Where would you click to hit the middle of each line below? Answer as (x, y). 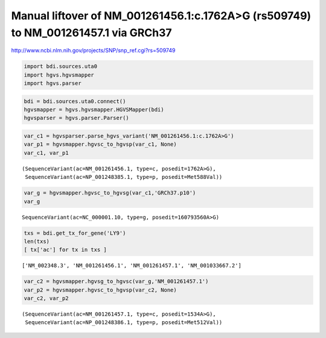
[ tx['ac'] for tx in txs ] (65, 250)
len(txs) (37, 241)
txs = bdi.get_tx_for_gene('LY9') (75, 233)
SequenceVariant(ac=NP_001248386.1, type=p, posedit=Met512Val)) (124, 323)
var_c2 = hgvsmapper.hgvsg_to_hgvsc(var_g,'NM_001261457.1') (116, 281)
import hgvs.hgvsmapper (59, 75)
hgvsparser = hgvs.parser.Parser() (76, 118)
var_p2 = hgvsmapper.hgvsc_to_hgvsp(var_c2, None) (101, 290)
